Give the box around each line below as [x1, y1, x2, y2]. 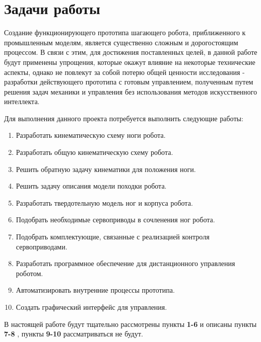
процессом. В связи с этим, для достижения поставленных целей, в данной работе [4, 47, 257, 57]
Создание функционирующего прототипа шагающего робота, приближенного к [4, 27, 246, 38]
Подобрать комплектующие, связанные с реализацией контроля [16, 231, 210, 242]
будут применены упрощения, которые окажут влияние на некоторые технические [4, 56, 255, 67]
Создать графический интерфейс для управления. [16, 302, 167, 312]
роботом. [16, 268, 43, 278]
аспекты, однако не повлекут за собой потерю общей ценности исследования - [4, 66, 245, 77]
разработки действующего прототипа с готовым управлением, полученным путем [4, 76, 253, 87]
